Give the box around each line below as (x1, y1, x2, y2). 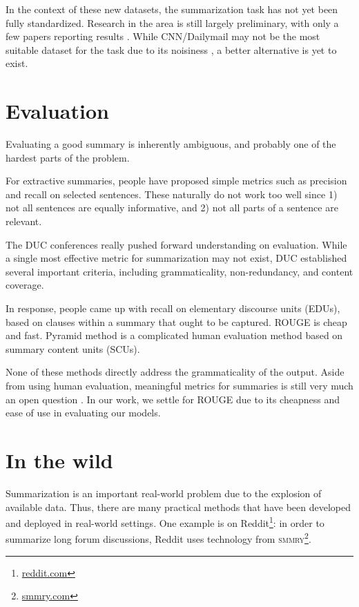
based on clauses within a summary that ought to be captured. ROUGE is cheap (6, 314, 347, 329)
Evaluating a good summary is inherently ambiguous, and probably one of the (6, 137, 336, 151)
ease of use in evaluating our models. (6, 405, 161, 420)
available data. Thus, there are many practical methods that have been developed (6, 499, 351, 514)
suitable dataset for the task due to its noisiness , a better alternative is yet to (6, 42, 337, 57)
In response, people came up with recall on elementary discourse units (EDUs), (6, 301, 340, 316)
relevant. (6, 214, 42, 229)
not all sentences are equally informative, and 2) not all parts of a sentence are (6, 200, 338, 215)
